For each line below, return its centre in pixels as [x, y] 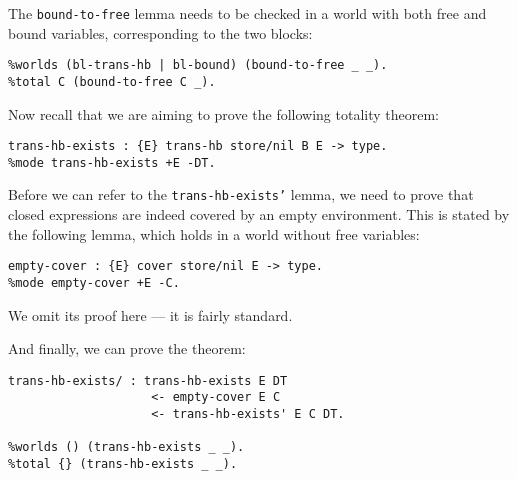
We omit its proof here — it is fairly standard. [150, 314]
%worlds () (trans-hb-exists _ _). [126, 447]
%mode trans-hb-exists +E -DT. [112, 162]
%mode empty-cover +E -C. [94, 282]
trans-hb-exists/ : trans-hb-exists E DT [148, 380]
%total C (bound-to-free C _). [112, 81]
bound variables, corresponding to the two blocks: [160, 32]
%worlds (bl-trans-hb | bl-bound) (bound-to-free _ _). [198, 65]
